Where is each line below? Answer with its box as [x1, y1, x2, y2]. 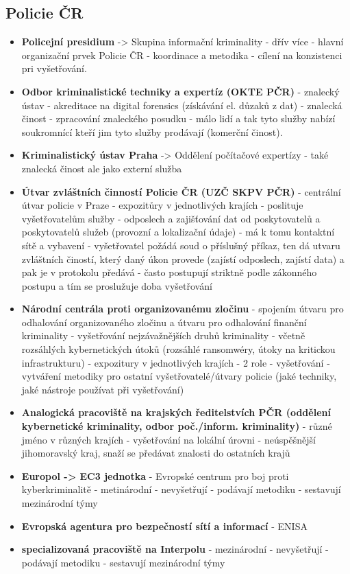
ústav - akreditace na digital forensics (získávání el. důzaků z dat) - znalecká [21, 97, 342, 112]
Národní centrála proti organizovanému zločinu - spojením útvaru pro [21, 301, 344, 316]
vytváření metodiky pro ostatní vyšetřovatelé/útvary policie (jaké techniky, [21, 369, 337, 383]
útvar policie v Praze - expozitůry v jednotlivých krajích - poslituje [21, 198, 303, 212]
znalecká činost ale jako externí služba [21, 161, 182, 175]
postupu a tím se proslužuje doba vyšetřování [21, 278, 212, 292]
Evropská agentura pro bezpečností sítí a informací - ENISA [21, 518, 308, 533]
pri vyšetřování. [21, 61, 87, 76]
